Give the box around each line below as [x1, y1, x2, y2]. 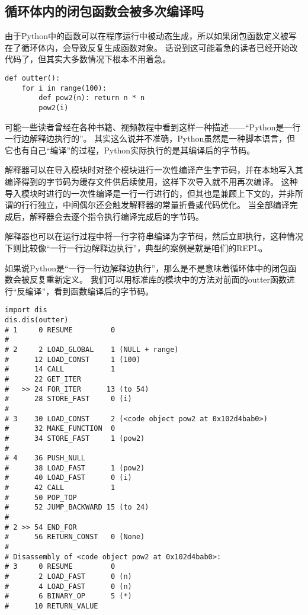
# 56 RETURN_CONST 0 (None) [5, 533, 145, 542]
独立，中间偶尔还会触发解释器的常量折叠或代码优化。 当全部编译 [37, 198, 290, 211]
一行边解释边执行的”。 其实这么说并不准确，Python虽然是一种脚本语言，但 [5, 132, 296, 145]
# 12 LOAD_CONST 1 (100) [5, 355, 141, 364]
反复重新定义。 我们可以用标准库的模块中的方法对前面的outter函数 [29, 273, 287, 286]
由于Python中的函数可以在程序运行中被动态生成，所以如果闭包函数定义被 [5, 30, 288, 42]
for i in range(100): [21, 84, 107, 92]
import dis [5, 306, 47, 315]
